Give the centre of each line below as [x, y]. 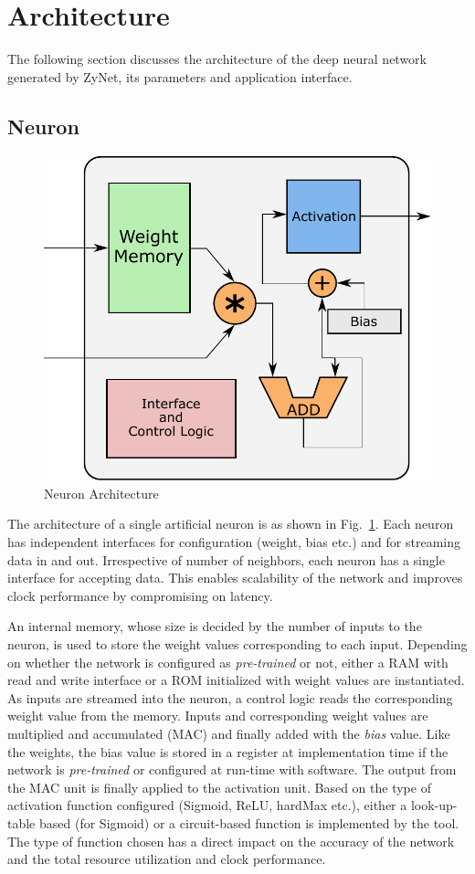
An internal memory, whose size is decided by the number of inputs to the [215, 626]
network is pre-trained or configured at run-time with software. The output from [232, 769]
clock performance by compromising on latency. [140, 595]
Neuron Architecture [101, 493]
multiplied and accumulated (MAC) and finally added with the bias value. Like [229, 734]
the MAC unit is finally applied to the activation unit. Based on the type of [219, 787]
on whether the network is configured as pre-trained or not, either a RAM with [228, 662]
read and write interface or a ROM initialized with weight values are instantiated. [236, 680]
